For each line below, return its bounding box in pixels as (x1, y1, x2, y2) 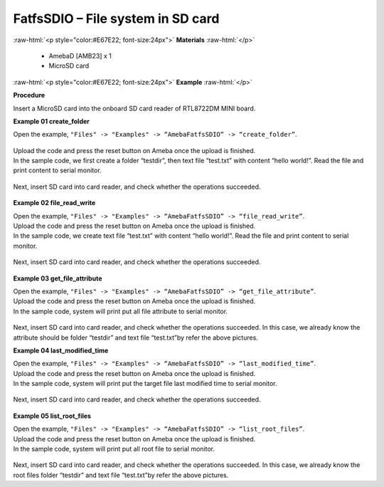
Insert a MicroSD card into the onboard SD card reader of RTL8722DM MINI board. (13, 104, 256, 112)
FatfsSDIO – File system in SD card (13, 11, 220, 26)
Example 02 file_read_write (13, 199, 96, 207)
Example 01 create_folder (13, 117, 90, 125)
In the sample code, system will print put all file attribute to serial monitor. (13, 307, 228, 315)
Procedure (13, 91, 46, 100)
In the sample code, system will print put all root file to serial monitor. (13, 445, 215, 454)
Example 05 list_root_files (13, 412, 92, 420)
